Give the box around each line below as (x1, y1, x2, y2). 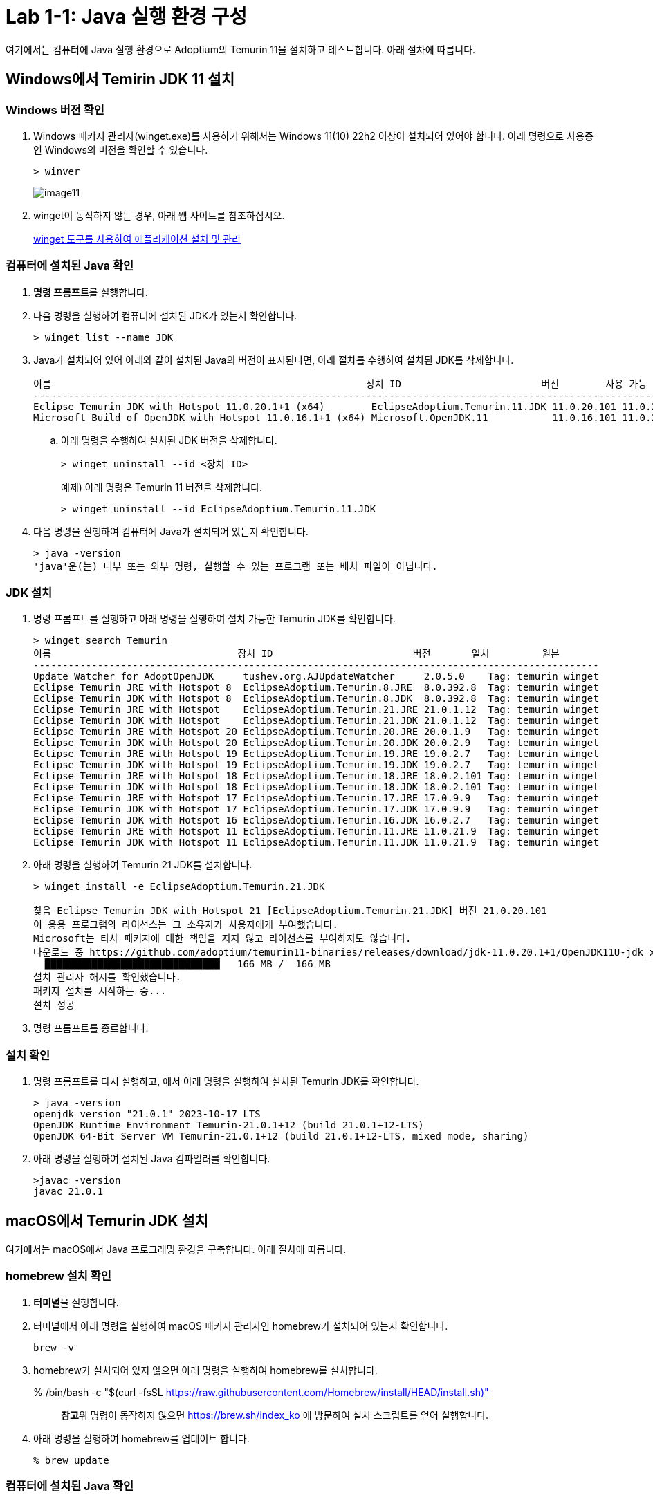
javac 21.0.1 (33, 1186, 104, 1198)
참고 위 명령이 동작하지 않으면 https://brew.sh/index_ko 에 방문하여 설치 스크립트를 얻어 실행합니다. (61, 1408, 489, 1421)
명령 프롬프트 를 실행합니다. (33, 286, 148, 298)
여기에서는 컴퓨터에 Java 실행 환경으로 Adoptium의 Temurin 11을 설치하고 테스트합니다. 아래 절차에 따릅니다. (6, 43, 476, 55)
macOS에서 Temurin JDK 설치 (6, 1211, 208, 1229)
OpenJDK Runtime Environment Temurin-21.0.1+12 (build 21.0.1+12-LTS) (33, 1119, 424, 1131)
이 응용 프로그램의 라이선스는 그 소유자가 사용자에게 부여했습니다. (33, 919, 338, 931)
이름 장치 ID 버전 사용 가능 (33, 378, 647, 389)
